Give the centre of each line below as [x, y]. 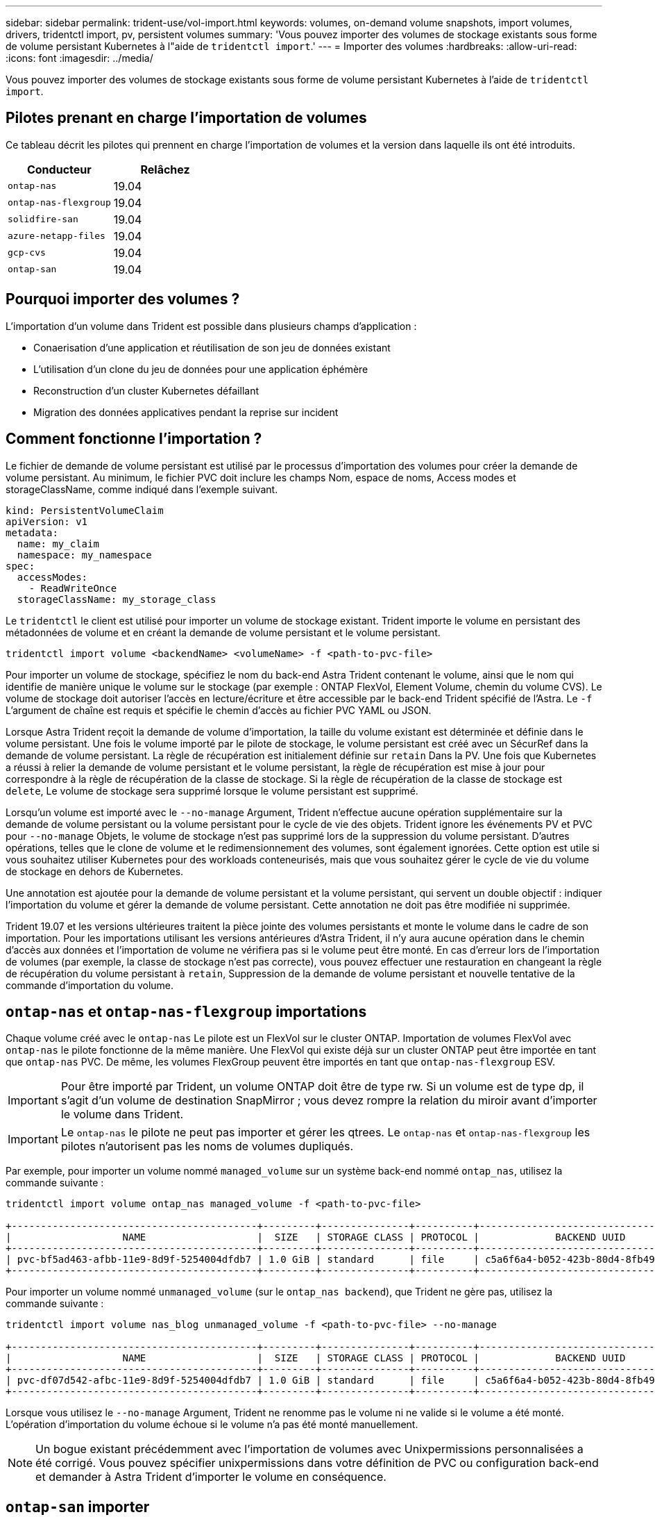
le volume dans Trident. [122, 1114]
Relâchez [165, 169]
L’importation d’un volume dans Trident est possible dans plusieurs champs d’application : [211, 326]
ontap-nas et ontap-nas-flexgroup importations [186, 1011]
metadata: [32, 532]
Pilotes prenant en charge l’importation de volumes [186, 118]
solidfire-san [43, 219]
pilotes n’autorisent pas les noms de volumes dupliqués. [207, 1146]
